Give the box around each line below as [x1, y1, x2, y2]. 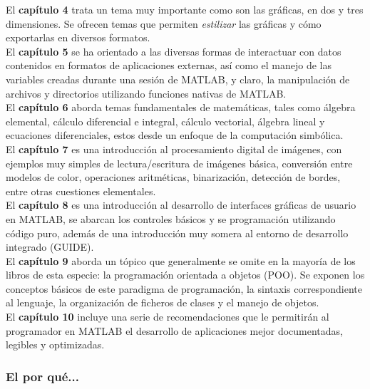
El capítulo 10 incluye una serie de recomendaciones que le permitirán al [6, 309, 329, 324]
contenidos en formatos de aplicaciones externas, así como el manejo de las [6, 58, 332, 73]
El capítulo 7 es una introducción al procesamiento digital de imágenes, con [6, 141, 342, 156]
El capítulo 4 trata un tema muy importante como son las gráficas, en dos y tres [6, 2, 364, 16]
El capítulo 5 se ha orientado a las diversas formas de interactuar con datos [6, 43, 341, 58]
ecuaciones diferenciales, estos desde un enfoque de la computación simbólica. [6, 128, 344, 142]
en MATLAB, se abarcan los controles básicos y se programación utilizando [6, 211, 336, 226]
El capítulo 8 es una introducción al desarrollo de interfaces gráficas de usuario [6, 197, 356, 212]
